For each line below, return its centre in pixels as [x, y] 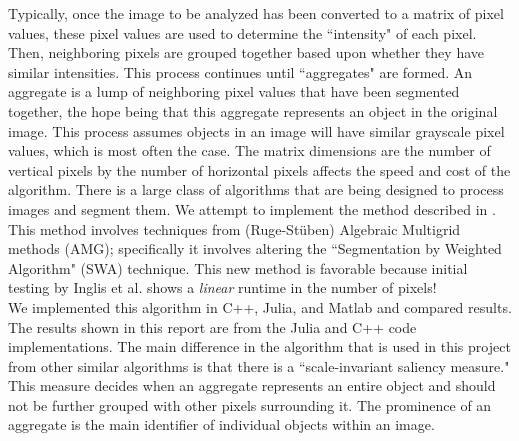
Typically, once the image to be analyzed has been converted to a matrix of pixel [256, 13]
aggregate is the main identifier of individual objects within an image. [221, 424]
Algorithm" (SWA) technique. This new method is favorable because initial [238, 267]
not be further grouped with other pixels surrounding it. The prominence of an [250, 404]
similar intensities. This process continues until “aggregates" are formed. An [240, 71]
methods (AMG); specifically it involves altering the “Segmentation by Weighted [255, 248]
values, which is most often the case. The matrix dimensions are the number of [249, 150]
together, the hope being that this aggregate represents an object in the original [253, 110]
